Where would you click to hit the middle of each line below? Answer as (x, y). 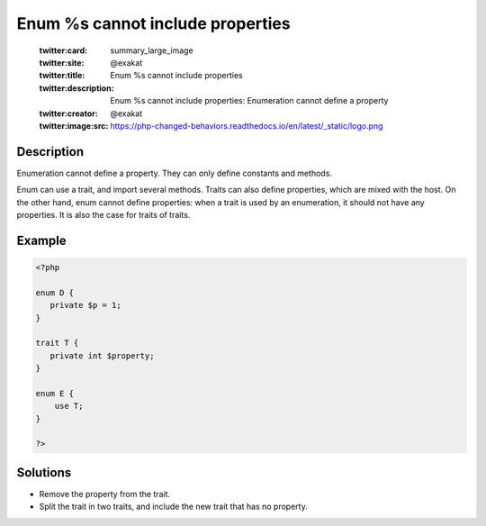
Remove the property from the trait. (105, 494)
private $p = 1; (85, 305)
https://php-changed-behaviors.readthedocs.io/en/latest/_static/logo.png (247, 125)
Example (41, 240)
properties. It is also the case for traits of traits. (103, 214)
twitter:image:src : (74, 125)
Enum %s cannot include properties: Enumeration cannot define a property (249, 101)
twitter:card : (63, 50)
